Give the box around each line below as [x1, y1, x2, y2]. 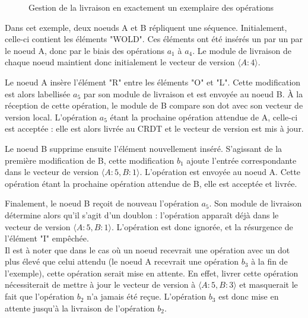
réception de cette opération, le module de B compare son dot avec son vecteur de [5, 99, 303, 112]
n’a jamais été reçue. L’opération [87, 290, 207, 303]
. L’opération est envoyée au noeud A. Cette [139, 166, 301, 178]
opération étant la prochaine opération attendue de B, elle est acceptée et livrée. [5, 177, 297, 189]
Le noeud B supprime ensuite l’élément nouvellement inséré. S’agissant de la [5, 142, 282, 154]
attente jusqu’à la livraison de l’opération [5, 301, 155, 314]
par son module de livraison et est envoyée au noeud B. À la [83, 87, 303, 100]
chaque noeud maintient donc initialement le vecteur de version [5, 56, 235, 68]
